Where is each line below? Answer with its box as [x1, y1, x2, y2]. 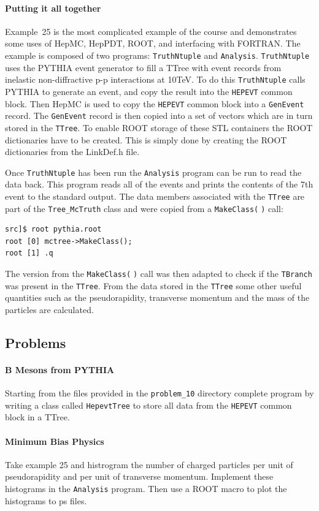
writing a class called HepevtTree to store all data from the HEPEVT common [5, 398, 292, 411]
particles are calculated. [5, 303, 94, 316]
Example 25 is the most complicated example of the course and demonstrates [5, 25, 297, 37]
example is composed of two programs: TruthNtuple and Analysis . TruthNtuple [5, 48, 310, 61]
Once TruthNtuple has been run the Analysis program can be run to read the [5, 165, 302, 178]
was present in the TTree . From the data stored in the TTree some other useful [5, 279, 302, 292]
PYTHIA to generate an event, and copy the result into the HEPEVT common [5, 85, 293, 97]
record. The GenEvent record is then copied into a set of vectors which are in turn [5, 109, 313, 122]
